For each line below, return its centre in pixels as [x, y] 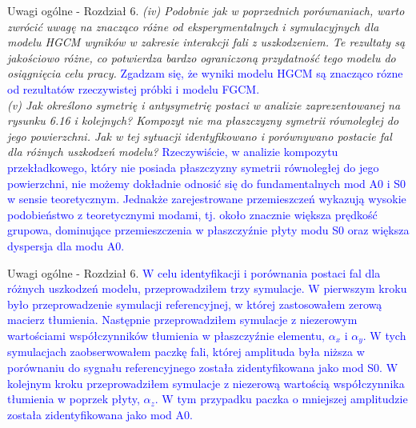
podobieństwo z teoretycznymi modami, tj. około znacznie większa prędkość [192, 214]
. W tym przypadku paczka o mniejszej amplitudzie [281, 399]
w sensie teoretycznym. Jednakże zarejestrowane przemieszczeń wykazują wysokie [207, 199]
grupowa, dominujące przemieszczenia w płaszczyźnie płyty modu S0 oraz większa [208, 230]
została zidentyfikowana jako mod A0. [100, 414]
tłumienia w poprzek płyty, [74, 399]
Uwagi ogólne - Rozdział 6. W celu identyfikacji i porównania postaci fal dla [194, 272]
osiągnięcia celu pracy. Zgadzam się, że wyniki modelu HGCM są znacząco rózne [205, 73]
